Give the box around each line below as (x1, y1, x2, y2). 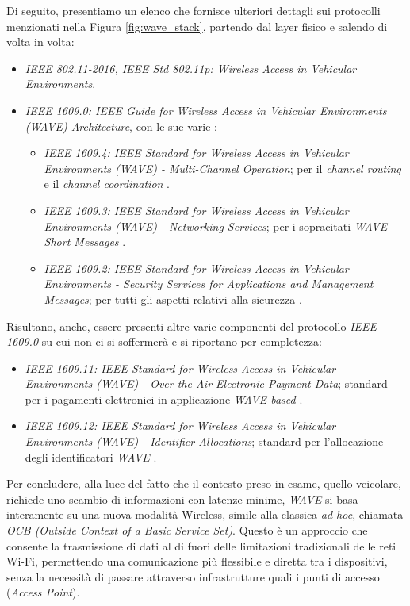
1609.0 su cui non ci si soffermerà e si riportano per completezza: (6, 333, 322, 350)
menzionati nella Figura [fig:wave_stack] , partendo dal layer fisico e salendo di (6, 17, 388, 34)
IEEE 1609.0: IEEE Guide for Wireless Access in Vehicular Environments (25, 102, 387, 118)
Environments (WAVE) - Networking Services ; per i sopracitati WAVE (44, 217, 388, 234)
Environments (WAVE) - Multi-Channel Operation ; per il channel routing (44, 159, 401, 176)
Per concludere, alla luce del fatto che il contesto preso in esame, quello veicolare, (6, 475, 401, 492)
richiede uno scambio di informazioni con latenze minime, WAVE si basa (6, 490, 358, 507)
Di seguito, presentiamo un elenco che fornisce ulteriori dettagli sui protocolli (6, 2, 381, 18)
